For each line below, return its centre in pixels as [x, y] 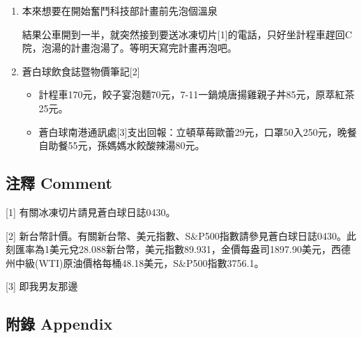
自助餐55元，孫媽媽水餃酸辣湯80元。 [122, 145]
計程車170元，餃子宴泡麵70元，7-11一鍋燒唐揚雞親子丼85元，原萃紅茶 [197, 94]
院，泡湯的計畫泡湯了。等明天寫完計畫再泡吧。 [129, 48]
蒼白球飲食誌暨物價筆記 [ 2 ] [81, 71]
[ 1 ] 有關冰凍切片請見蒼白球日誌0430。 [91, 212]
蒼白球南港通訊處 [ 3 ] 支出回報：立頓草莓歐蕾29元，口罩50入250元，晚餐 [198, 131]
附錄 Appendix [59, 324]
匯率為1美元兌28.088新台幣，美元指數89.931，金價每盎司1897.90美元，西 [178, 249]
